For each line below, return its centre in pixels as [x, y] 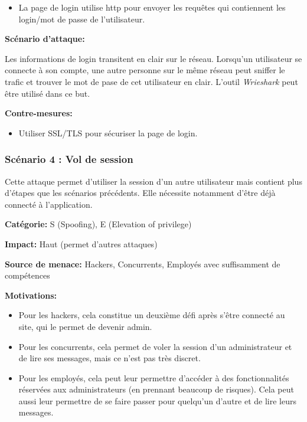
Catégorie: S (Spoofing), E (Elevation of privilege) [98, 224]
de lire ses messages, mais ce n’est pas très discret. [110, 358]
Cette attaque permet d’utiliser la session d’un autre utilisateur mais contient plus [153, 181]
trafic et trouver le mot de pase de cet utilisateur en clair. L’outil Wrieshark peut [151, 81]
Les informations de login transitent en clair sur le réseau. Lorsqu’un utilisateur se [153, 58]
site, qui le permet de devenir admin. [85, 326]
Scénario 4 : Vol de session [69, 159]
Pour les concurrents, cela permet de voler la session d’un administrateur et [155, 346]
